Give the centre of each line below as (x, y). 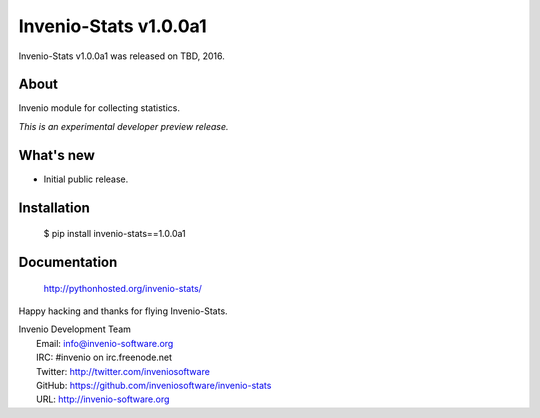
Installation (54, 207)
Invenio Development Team (75, 329)
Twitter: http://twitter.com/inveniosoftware (123, 371)
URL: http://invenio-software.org (103, 399)
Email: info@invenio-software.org (105, 343)
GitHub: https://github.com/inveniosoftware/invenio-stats (154, 385)
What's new (56, 155)
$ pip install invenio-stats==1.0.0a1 (115, 234)
